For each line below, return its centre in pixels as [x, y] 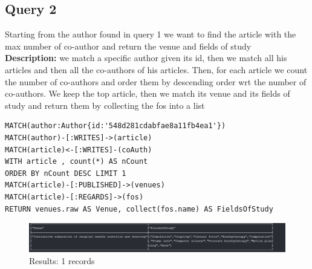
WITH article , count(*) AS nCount [76, 162]
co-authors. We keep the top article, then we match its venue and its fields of [148, 93]
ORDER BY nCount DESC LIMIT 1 [66, 173]
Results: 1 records [62, 260]
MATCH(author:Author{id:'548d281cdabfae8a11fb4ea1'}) [115, 126]
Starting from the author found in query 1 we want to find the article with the [151, 34]
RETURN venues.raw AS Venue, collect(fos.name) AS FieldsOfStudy [139, 209]
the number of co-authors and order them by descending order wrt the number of [156, 81]
